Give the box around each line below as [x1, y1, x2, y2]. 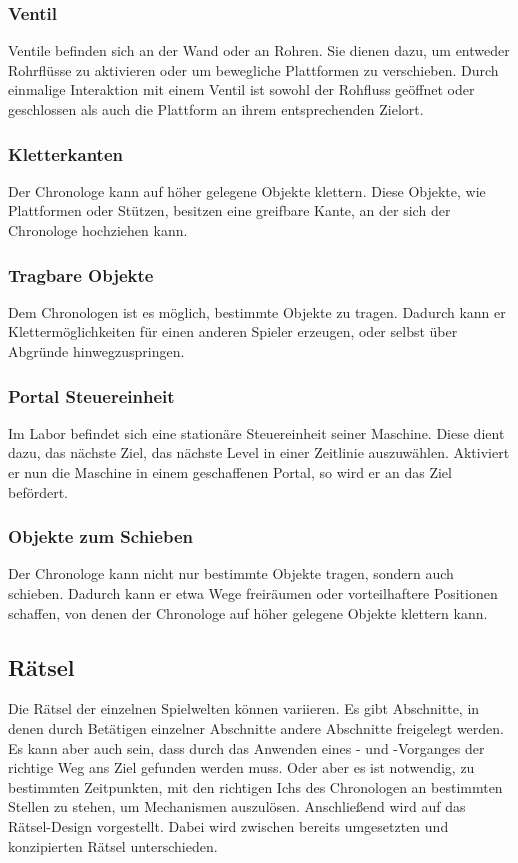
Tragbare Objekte [8, 262, 154, 287]
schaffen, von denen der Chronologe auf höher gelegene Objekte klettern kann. [8, 602, 488, 623]
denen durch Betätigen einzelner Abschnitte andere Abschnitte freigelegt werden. [8, 717, 504, 738]
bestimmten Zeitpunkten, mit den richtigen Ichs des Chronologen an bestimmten [8, 776, 503, 797]
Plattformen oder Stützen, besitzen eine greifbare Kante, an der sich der [8, 200, 451, 221]
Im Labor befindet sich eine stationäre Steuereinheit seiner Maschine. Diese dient [8, 422, 505, 443]
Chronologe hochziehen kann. [8, 220, 188, 240]
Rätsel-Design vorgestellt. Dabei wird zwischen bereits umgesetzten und [8, 815, 449, 836]
